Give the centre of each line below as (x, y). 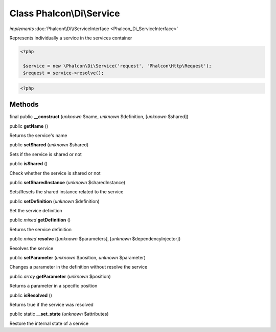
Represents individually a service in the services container (71, 38)
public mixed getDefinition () (40, 220)
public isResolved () (31, 295)
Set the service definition (36, 211)
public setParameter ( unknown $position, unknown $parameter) (77, 258)
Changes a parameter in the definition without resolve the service (78, 267)
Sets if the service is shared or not (45, 154)
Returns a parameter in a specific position (53, 286)
